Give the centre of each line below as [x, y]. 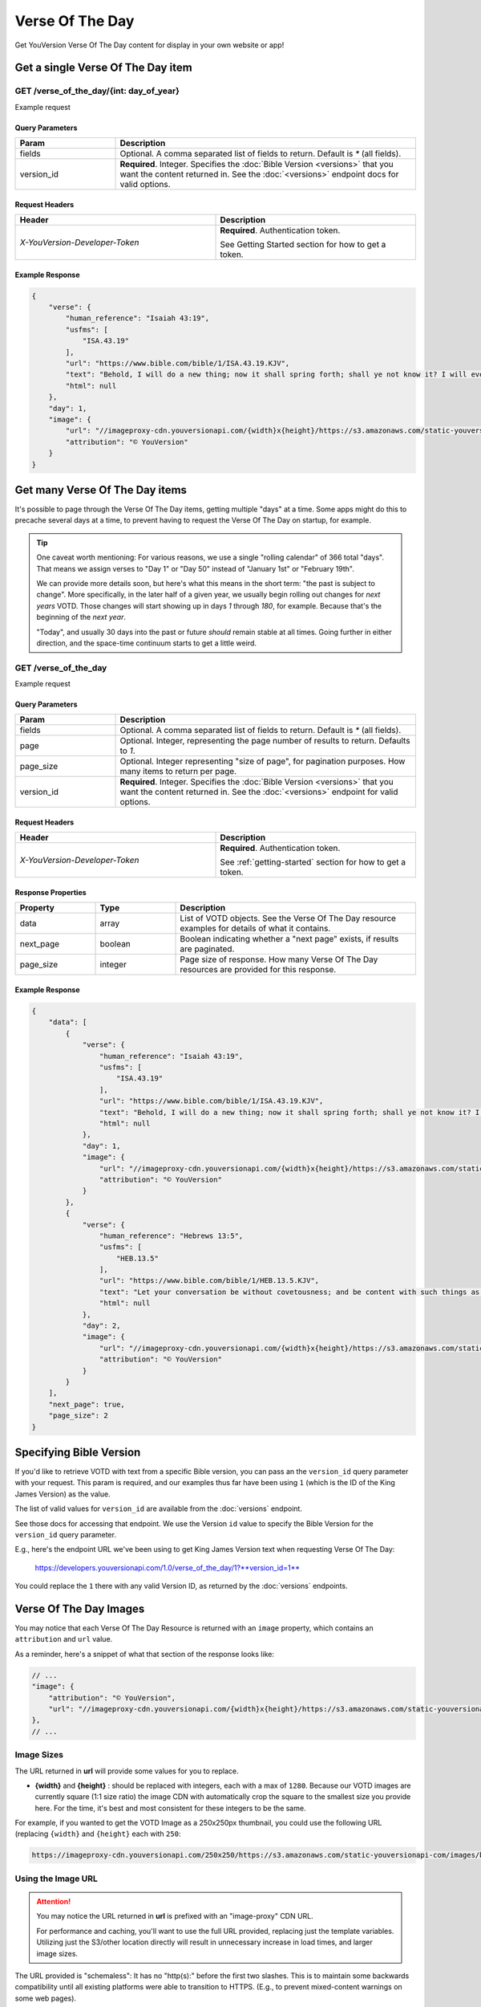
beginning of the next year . [81, 617]
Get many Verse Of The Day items [101, 490]
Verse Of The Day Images [80, 1608]
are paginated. [207, 949]
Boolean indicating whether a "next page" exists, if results [289, 939]
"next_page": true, [87, 1404]
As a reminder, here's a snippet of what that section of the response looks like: [144, 1654]
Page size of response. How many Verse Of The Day [279, 959]
